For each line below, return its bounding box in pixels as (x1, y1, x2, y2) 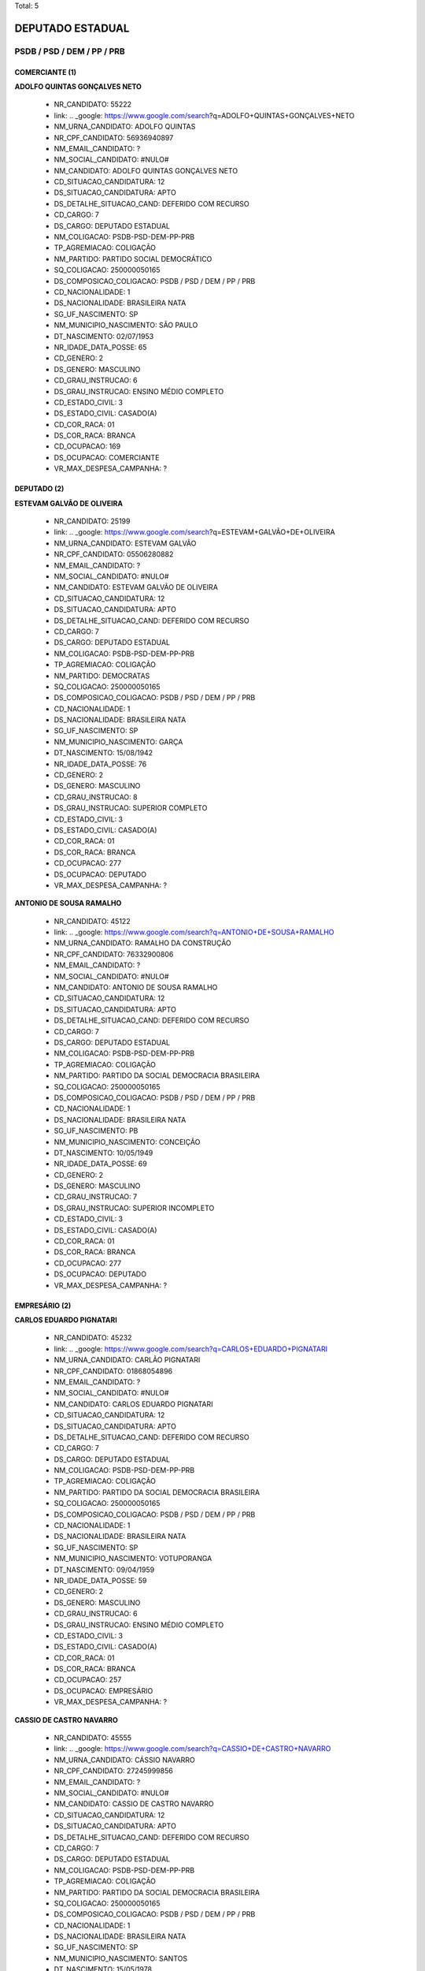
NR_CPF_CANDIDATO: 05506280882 (54, 550, 174, 559)
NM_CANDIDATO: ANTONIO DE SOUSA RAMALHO (54, 982, 218, 993)
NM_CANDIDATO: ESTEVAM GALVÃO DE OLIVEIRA (54, 583, 218, 592)
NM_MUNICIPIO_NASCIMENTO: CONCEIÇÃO (54, 1137, 201, 1146)
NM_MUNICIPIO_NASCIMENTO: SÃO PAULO (54, 320, 198, 330)
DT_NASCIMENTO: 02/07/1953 (54, 331, 154, 341)
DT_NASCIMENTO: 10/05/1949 (54, 1148, 153, 1157)
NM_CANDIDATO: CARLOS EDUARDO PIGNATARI (54, 1399, 213, 1409)
